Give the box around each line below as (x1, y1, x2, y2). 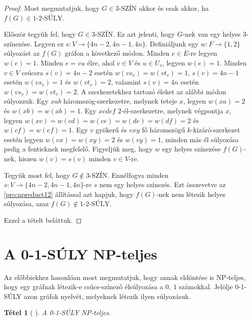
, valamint (111, 77, 141, 87)
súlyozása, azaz (4, 198, 49, 209)
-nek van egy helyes (182, 29, 241, 39)
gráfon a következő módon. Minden (64, 48, 170, 58)
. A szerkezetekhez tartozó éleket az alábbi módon (77, 86, 226, 96)
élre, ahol (87, 57, 115, 67)
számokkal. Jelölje (179, 281, 233, 292)
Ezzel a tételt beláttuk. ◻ (4, 214, 82, 225)
